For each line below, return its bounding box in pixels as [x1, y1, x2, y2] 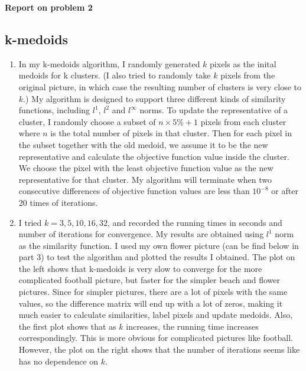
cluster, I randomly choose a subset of [18, 115, 156, 127]
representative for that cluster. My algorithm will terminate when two [18, 173, 272, 185]
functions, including [18, 104, 90, 116]
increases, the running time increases [126, 320, 259, 332]
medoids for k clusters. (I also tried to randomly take [18, 69, 211, 81]
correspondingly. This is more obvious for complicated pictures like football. [18, 331, 293, 344]
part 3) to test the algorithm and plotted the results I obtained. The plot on [18, 251, 295, 263]
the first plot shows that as [18, 320, 116, 332]
